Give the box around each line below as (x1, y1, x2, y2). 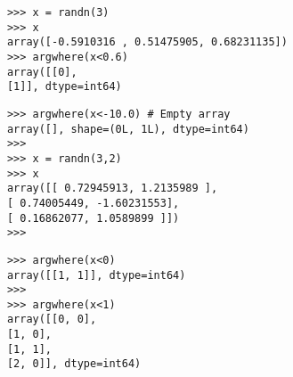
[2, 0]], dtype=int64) (6, 357, 142, 371)
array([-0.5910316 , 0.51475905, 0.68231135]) (6, 36, 288, 49)
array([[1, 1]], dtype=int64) (6, 268, 186, 282)
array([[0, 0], (6, 313, 97, 326)
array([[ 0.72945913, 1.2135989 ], (6, 182, 218, 195)
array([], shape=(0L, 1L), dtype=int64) (6, 122, 249, 135)
